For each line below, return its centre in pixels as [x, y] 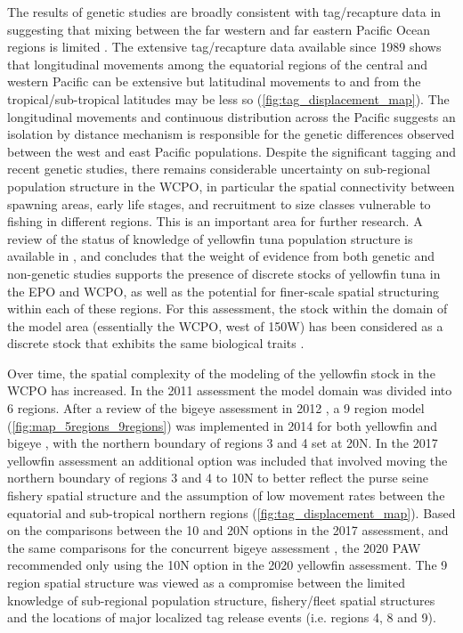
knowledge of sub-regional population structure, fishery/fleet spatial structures [221, 600]
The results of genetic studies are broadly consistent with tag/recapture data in [224, 12]
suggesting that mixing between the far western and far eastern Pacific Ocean [219, 29]
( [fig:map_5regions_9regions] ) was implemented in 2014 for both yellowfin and [222, 425]
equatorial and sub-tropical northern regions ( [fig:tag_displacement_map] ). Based [231, 512]
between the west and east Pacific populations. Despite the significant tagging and [231, 151]
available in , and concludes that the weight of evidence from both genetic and [221, 256]
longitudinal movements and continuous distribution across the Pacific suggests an [231, 116]
